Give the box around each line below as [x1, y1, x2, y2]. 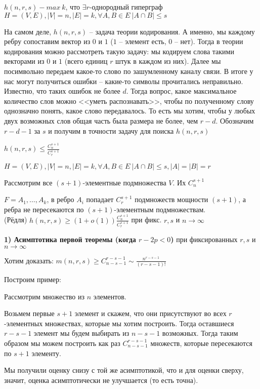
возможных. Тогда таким [162, 328, 238, 338]
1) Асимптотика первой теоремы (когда [4, 234, 136, 245]
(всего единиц [64, 56, 108, 66]
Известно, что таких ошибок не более [4, 86, 120, 96]
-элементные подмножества [82, 177, 166, 187]
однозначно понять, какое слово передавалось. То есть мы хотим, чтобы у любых [4, 105, 255, 116]
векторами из [4, 56, 45, 66]
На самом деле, [4, 26, 52, 36]
